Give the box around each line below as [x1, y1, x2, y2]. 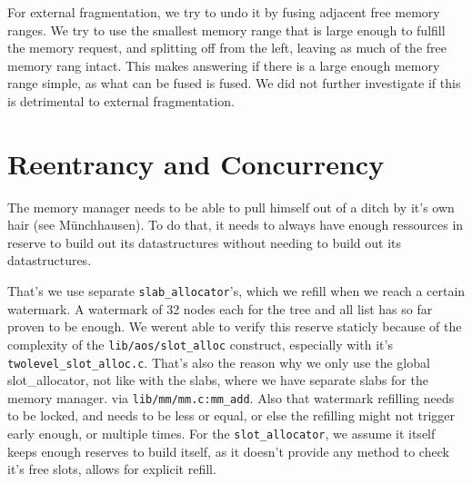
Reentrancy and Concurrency [7, 144, 385, 182]
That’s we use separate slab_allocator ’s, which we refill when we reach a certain [7, 282, 466, 301]
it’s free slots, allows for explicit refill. [7, 459, 216, 479]
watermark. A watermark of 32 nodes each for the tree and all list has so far [7, 299, 433, 318]
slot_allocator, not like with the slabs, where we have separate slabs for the [7, 370, 428, 390]
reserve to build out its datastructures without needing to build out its [7, 232, 402, 252]
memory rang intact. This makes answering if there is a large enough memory [7, 55, 440, 74]
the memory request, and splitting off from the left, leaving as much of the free [7, 38, 447, 57]
